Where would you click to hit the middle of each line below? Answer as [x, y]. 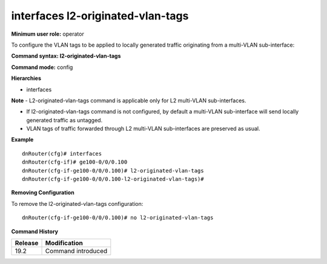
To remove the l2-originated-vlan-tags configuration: [77, 203]
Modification [64, 243]
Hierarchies [26, 78]
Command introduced [76, 251]
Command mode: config [42, 67]
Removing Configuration [43, 193]
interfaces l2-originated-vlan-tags [100, 16]
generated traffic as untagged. [64, 120]
